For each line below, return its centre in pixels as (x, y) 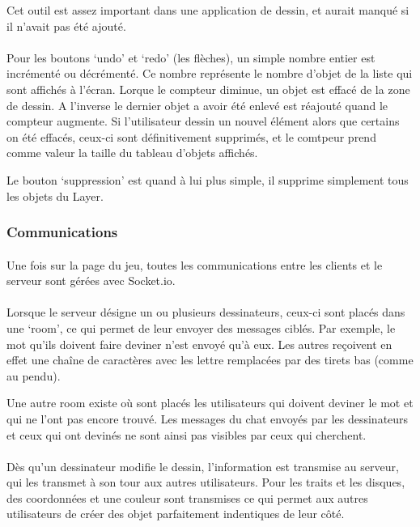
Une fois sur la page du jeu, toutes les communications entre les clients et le (195, 264)
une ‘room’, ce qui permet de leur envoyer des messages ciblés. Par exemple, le (201, 327)
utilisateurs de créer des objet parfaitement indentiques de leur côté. (176, 514)
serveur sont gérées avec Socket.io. (91, 280)
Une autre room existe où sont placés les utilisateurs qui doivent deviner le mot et (210, 403)
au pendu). (34, 375)
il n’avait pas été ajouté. (66, 25)
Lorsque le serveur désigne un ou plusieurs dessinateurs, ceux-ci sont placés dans (206, 312)
